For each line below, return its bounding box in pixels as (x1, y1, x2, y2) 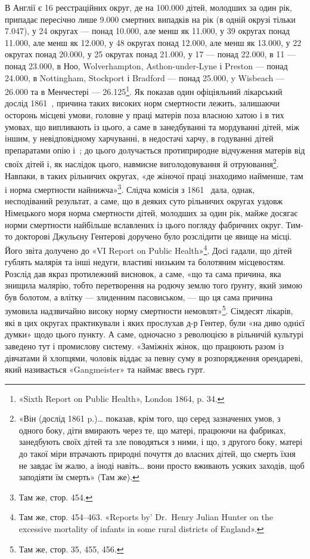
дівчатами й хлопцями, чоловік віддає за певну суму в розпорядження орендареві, (5, 351, 303, 364)
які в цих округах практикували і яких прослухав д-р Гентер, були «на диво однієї (5, 316, 305, 328)
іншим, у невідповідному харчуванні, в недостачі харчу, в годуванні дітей (5, 132, 274, 145)
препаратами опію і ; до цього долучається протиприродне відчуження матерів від (5, 143, 305, 156)
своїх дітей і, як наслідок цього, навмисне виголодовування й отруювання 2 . (5, 156, 279, 170)
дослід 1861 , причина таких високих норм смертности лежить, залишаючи (5, 97, 280, 109)
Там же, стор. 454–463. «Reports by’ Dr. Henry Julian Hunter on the (18, 511, 273, 523)
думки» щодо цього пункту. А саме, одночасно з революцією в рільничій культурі (5, 328, 304, 340)
